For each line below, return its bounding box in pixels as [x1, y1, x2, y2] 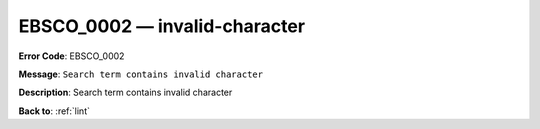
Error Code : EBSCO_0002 [18, 50, 125, 62]
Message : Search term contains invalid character [18, 68, 264, 80]
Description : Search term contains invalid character [18, 86, 233, 99]
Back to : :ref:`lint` [18, 105, 90, 117]
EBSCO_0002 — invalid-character [18, 15, 305, 37]
